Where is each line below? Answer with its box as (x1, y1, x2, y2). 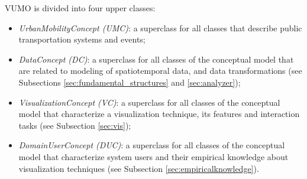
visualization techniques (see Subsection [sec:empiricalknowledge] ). (18, 162, 259, 174)
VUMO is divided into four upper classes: (5, 2, 156, 14)
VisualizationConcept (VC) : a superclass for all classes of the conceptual (18, 96, 280, 108)
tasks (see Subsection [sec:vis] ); (18, 119, 131, 131)
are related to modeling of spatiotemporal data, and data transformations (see (18, 64, 302, 77)
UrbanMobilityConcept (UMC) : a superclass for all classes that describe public (18, 21, 302, 34)
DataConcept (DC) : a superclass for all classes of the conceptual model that (18, 53, 294, 65)
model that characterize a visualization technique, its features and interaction (18, 108, 300, 120)
